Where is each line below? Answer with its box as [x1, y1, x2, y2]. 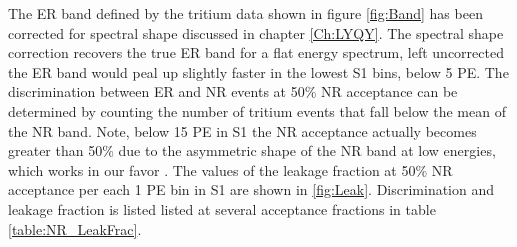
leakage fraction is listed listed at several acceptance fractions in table [8, 198, 436, 219]
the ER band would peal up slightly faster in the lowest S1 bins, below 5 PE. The [8, 61, 509, 82]
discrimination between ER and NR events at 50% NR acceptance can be [8, 81, 458, 102]
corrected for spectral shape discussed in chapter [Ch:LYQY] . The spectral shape [8, 22, 504, 43]
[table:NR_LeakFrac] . [8, 218, 142, 239]
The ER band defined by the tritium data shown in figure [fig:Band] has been [8, 3, 483, 23]
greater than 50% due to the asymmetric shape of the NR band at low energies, [8, 140, 496, 161]
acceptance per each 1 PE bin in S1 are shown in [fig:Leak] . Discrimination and [8, 179, 495, 200]
